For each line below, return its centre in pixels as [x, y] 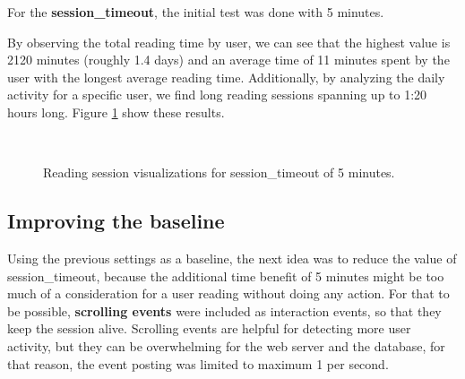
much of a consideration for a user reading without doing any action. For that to [228, 293]
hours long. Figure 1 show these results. [116, 112]
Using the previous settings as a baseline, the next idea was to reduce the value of [232, 258]
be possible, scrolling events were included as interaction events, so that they [224, 310]
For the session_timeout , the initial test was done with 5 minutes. [196, 12]
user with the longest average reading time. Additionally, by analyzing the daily [226, 77]
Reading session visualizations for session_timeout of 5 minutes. [219, 172]
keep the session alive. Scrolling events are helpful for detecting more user [209, 328]
